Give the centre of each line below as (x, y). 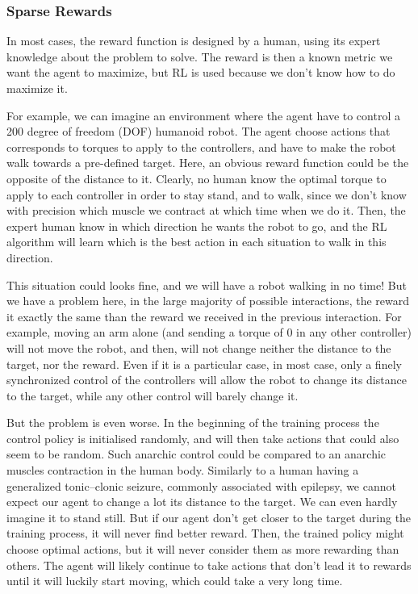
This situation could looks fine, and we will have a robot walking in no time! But (207, 284)
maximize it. (37, 88)
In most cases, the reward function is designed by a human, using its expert (194, 41)
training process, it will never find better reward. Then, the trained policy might (205, 533)
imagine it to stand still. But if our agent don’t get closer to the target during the (209, 517)
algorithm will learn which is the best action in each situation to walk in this (196, 242)
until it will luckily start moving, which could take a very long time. (175, 581)
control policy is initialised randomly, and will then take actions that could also (203, 438)
